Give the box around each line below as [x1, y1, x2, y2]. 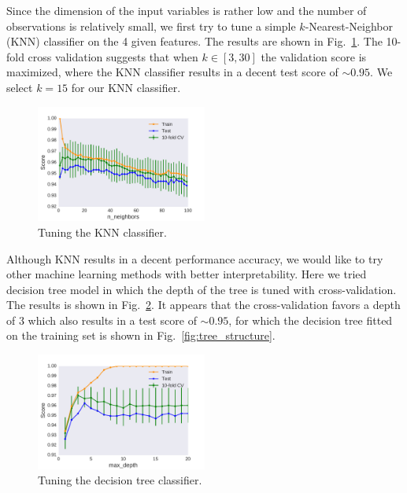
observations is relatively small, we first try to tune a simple [6, 17, 296, 34]
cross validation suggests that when [28, 48, 198, 64]
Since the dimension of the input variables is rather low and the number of [6, 2, 367, 18]
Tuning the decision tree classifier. [38, 472, 202, 488]
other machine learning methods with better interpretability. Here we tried [6, 266, 367, 282]
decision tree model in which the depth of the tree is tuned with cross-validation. [6, 281, 397, 297]
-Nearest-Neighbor [305, 17, 394, 34]
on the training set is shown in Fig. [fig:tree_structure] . [6, 327, 276, 344]
